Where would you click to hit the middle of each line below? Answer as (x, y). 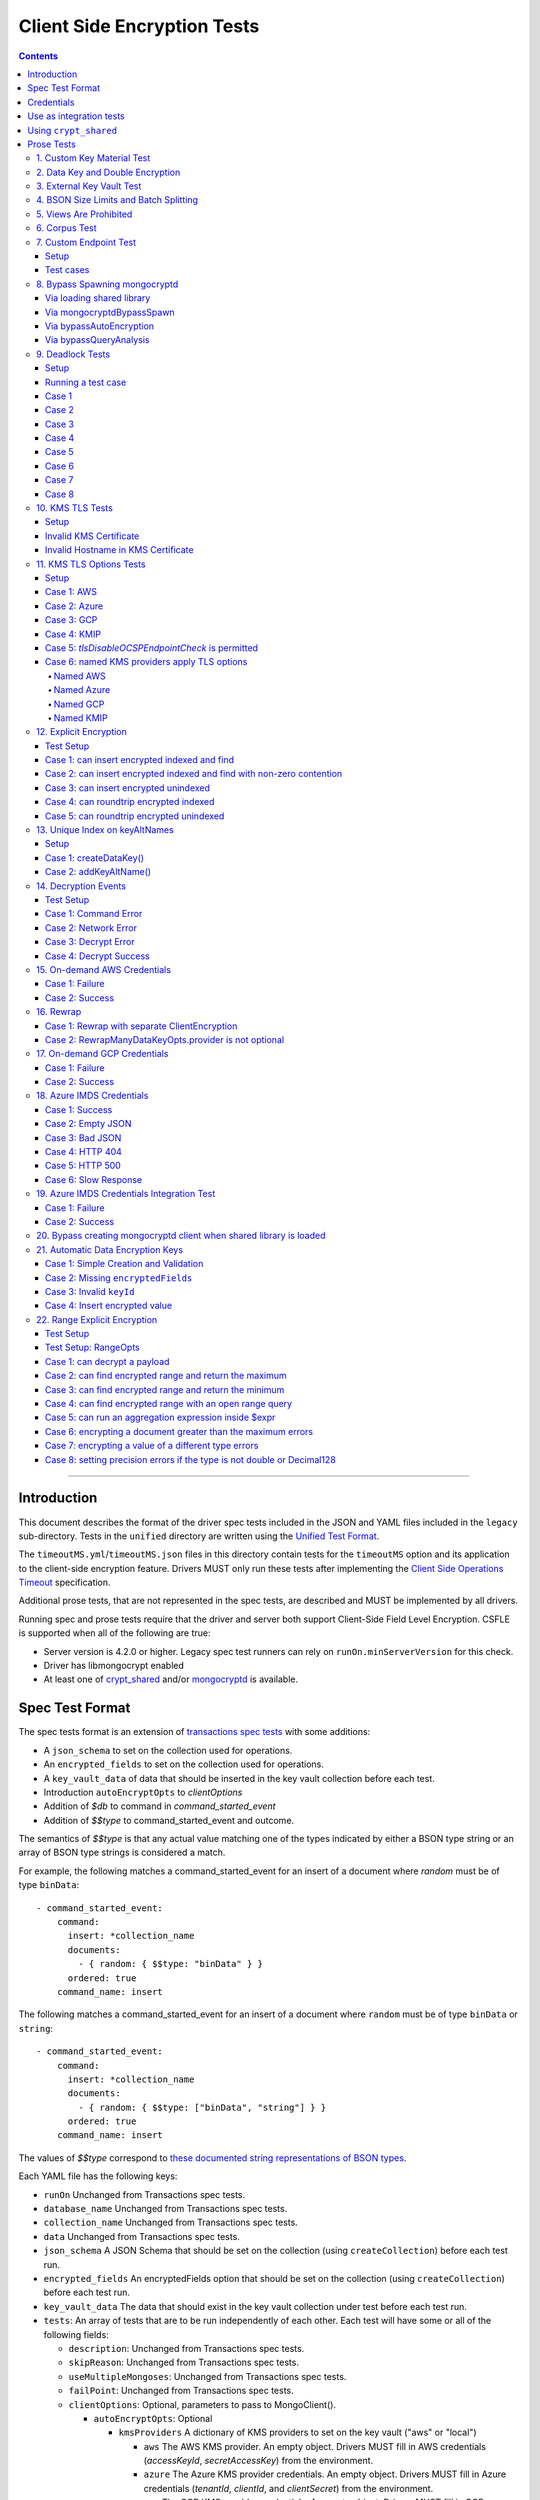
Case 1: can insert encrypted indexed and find (140, 760)
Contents (38, 56)
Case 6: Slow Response (94, 1179)
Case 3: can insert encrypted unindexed (127, 787)
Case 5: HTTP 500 (83, 1166)
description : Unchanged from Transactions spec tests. (186, 2348)
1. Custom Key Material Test (93, 158)
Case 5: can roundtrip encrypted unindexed (135, 816)
